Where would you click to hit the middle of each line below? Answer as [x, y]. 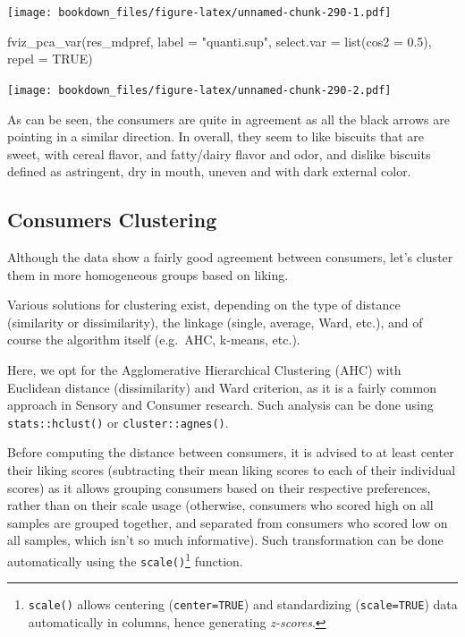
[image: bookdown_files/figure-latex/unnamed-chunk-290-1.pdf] [199, 13]
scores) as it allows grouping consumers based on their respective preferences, [219, 487]
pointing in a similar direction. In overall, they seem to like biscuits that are [216, 136]
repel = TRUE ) [50, 59]
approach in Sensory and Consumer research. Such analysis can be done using [220, 405]
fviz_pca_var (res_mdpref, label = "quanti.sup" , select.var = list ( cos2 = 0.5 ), [220, 41]
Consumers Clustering [112, 220]
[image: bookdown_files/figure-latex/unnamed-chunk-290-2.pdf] [199, 90]
